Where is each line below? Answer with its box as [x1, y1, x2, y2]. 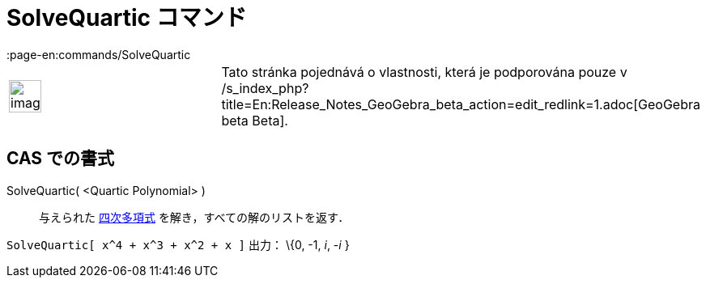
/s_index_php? [221, 79, 309, 96]
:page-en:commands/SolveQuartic [6, 47, 191, 61]
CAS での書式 [6, 148, 115, 169]
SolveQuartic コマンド [6, 4, 247, 32]
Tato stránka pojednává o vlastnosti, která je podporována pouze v [221, 63, 627, 80]
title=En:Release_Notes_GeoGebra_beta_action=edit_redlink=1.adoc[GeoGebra [221, 95, 700, 112]
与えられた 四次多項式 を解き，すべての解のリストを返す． [39, 210, 350, 224]
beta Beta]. [221, 112, 288, 129]
